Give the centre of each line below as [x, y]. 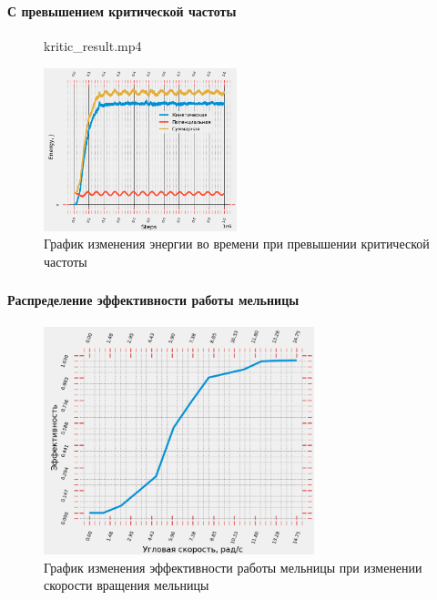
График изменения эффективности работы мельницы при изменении [233, 567]
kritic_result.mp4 [93, 46]
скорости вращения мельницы [127, 585]
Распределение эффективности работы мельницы [153, 300]
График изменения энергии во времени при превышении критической [237, 244]
